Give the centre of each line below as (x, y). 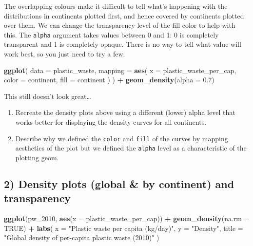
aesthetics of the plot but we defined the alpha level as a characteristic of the (131, 148)
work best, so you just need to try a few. (65, 54)
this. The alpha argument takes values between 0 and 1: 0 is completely (111, 34)
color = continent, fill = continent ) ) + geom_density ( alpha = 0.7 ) (109, 80)
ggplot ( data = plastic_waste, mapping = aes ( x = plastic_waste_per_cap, (120, 70)
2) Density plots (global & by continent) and (119, 183)
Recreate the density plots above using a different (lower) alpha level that (125, 112)
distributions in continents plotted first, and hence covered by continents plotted (124, 15)
